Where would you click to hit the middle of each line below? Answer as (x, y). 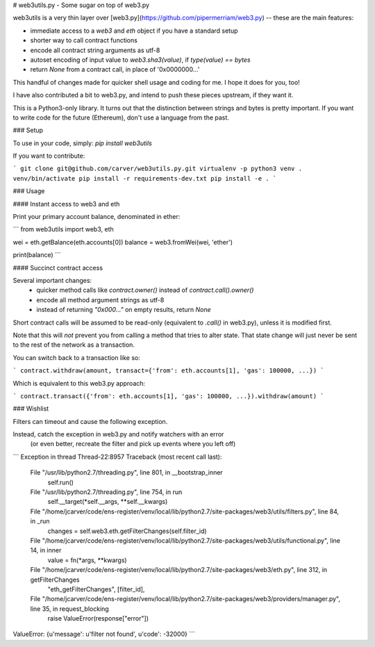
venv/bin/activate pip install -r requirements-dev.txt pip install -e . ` (145, 178)
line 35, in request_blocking (69, 609)
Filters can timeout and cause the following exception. (90, 421)
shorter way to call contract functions (84, 40)
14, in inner (46, 550)
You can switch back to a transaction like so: (76, 357)
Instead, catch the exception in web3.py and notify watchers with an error (118, 434)
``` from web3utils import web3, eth (63, 229)
